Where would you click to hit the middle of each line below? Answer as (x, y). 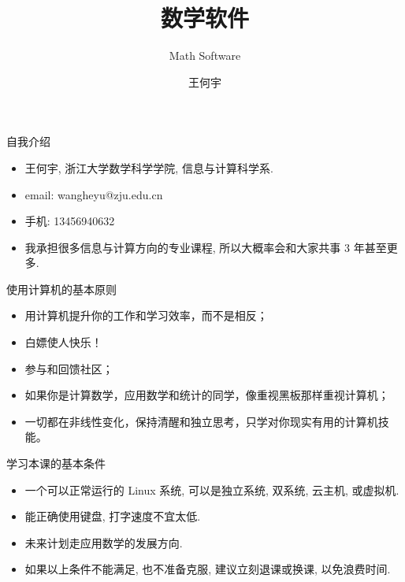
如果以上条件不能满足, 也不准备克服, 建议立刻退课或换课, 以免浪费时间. (208, 569)
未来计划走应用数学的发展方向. (104, 542)
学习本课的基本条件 (56, 463)
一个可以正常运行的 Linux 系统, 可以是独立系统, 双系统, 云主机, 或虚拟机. (212, 489)
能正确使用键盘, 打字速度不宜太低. (113, 516)
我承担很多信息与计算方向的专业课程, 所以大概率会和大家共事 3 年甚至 (206, 247)
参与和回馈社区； (69, 368)
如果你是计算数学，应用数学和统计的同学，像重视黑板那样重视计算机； (207, 395)
